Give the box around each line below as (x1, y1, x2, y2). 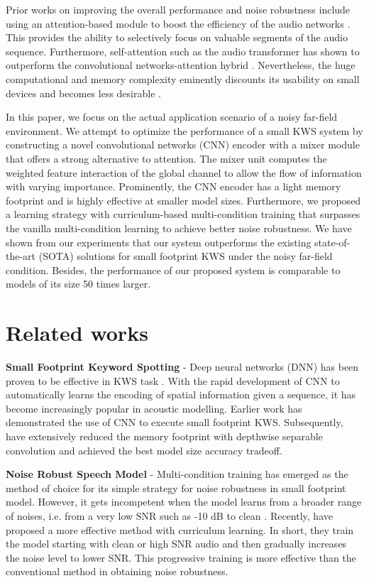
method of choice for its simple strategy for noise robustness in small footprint (6, 480, 346, 495)
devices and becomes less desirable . (6, 85, 161, 100)
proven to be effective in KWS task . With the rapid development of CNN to (6, 373, 340, 388)
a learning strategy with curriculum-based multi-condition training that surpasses (6, 207, 360, 222)
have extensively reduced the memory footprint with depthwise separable (6, 428, 323, 443)
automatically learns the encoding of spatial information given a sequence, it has (6, 387, 356, 402)
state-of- (314, 234, 351, 249)
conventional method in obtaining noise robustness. (6, 564, 228, 579)
